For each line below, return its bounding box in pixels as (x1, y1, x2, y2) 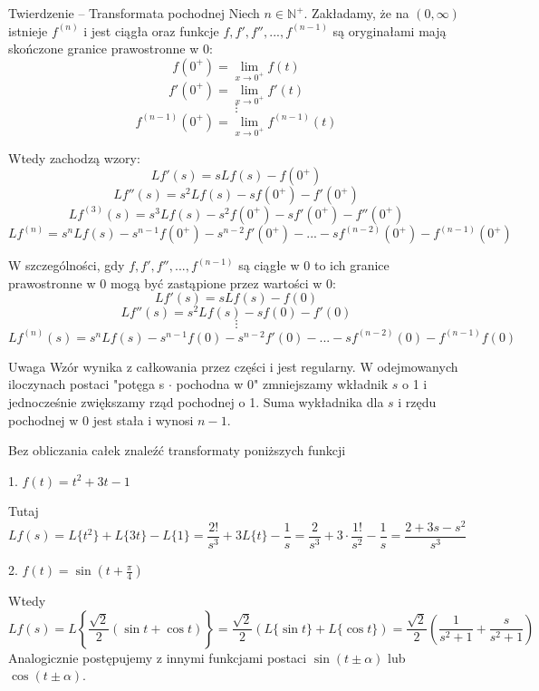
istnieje (8, 21, 48, 40)
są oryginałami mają (332, 21, 447, 40)
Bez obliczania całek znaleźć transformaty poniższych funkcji (8, 441, 346, 460)
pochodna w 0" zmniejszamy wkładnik (176, 375, 389, 394)
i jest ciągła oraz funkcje (83, 21, 219, 40)
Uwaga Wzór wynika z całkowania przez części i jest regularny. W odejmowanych (8, 356, 458, 375)
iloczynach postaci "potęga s (8, 375, 165, 394)
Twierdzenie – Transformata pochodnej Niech (8, 4, 260, 22)
